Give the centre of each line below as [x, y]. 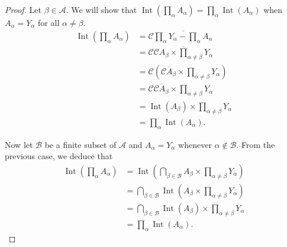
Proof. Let [23, 9]
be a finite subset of [80, 144]
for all [49, 22]
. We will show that [101, 9]
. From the [256, 144]
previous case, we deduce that [59, 156]
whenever [195, 144]
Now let [19, 144]
